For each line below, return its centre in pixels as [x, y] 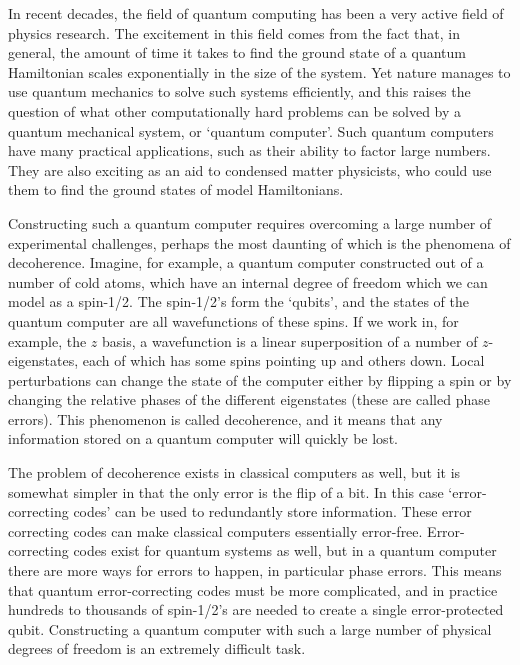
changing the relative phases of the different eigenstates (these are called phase [249, 399]
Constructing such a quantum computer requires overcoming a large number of [250, 222]
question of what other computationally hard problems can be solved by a [235, 110]
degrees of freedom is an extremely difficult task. [157, 648]
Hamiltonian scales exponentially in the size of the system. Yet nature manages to [259, 71]
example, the [47, 340]
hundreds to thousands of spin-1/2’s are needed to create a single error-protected [256, 609]
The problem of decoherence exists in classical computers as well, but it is [234, 472]
